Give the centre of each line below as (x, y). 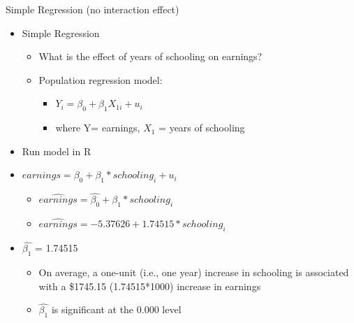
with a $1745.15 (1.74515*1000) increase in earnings (150, 286)
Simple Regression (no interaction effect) (93, 9)
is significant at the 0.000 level (116, 309)
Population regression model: (101, 79)
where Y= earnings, (98, 128)
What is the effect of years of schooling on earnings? (150, 56)
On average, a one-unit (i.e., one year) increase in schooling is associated (194, 272)
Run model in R (57, 151)
